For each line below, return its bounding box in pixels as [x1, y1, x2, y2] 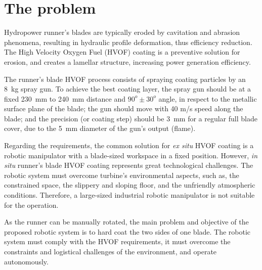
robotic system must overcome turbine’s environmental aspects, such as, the [4, 169, 239, 180]
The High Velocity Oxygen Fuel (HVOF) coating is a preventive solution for [4, 47, 240, 57]
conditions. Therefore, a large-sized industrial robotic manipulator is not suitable [4, 190, 255, 200]
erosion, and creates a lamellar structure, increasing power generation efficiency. [4, 56, 251, 67]
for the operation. [4, 199, 59, 210]
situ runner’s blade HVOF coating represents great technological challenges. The [4, 160, 253, 170]
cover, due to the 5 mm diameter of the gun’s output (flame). [4, 123, 196, 133]
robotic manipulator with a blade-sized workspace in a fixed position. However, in [4, 150, 258, 160]
